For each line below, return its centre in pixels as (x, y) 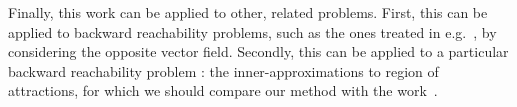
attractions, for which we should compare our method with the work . (223, 90)
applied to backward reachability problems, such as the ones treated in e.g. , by (252, 31)
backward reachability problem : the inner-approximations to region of (223, 70)
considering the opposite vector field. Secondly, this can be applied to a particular (258, 51)
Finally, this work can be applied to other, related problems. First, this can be (248, 12)
